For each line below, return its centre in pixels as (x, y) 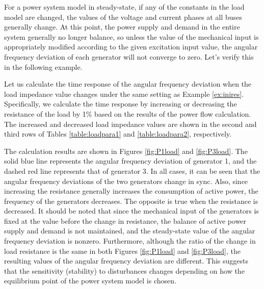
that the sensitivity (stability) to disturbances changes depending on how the (124, 270)
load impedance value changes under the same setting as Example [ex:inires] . (124, 94)
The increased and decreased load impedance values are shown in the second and (130, 124)
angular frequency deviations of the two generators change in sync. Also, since (126, 181)
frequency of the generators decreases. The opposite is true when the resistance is (131, 201)
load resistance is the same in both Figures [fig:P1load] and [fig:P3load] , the (122, 251)
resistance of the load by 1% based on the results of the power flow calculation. (128, 113)
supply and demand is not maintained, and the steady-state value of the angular (130, 231)
